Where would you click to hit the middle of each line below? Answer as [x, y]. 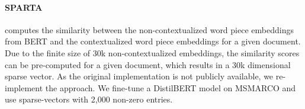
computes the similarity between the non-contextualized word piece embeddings [149, 29]
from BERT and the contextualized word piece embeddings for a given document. [153, 41]
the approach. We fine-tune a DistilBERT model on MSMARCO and [171, 87]
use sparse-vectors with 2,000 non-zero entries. [89, 99]
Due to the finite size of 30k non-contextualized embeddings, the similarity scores [152, 52]
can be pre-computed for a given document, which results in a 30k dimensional [148, 64]
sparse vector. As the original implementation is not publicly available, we [139, 76]
